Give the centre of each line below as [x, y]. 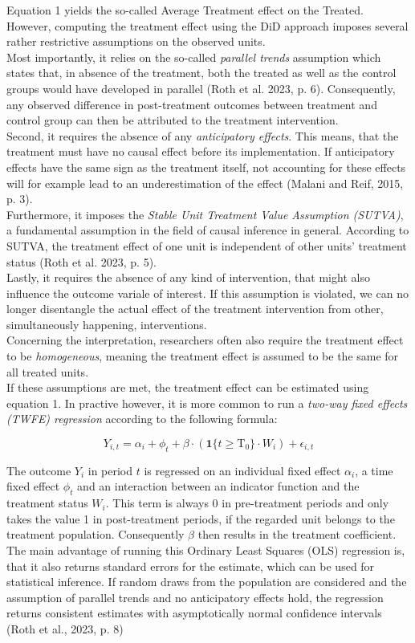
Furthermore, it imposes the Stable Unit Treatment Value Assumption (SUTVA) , [205, 214]
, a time [374, 470]
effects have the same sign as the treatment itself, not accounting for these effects [206, 167]
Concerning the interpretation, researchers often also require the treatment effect [205, 340]
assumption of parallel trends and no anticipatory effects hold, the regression [195, 597]
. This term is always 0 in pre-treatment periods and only [247, 503]
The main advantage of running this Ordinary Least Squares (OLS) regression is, [206, 550]
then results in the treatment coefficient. [297, 534]
